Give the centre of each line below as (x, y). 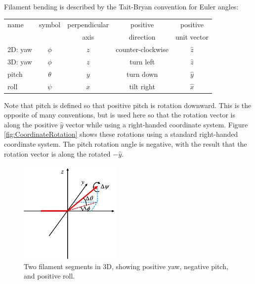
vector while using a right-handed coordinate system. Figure (157, 124)
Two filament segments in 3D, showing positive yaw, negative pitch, (126, 266)
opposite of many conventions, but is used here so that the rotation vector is (120, 115)
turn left (142, 61)
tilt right (142, 86)
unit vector (192, 37)
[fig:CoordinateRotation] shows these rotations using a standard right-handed (121, 134)
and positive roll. (49, 276)
